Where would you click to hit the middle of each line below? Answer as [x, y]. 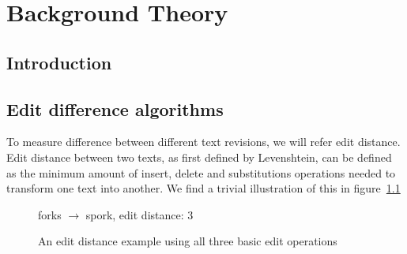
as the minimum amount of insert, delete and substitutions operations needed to [201, 172]
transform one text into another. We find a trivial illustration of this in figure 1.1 [203, 188]
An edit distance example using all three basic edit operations [188, 241]
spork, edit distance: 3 [139, 214]
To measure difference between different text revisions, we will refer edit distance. [203, 142]
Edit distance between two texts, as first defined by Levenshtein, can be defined [199, 157]
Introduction [59, 62]
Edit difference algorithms [115, 108]
